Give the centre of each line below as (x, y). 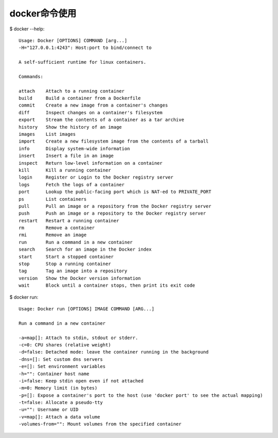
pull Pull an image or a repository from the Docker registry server (115, 206)
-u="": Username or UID (49, 410)
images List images (47, 134)
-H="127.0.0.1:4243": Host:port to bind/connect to (85, 48)
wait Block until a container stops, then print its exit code (107, 285)
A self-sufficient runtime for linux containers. (83, 62)
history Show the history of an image (70, 127)
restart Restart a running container (69, 221)
